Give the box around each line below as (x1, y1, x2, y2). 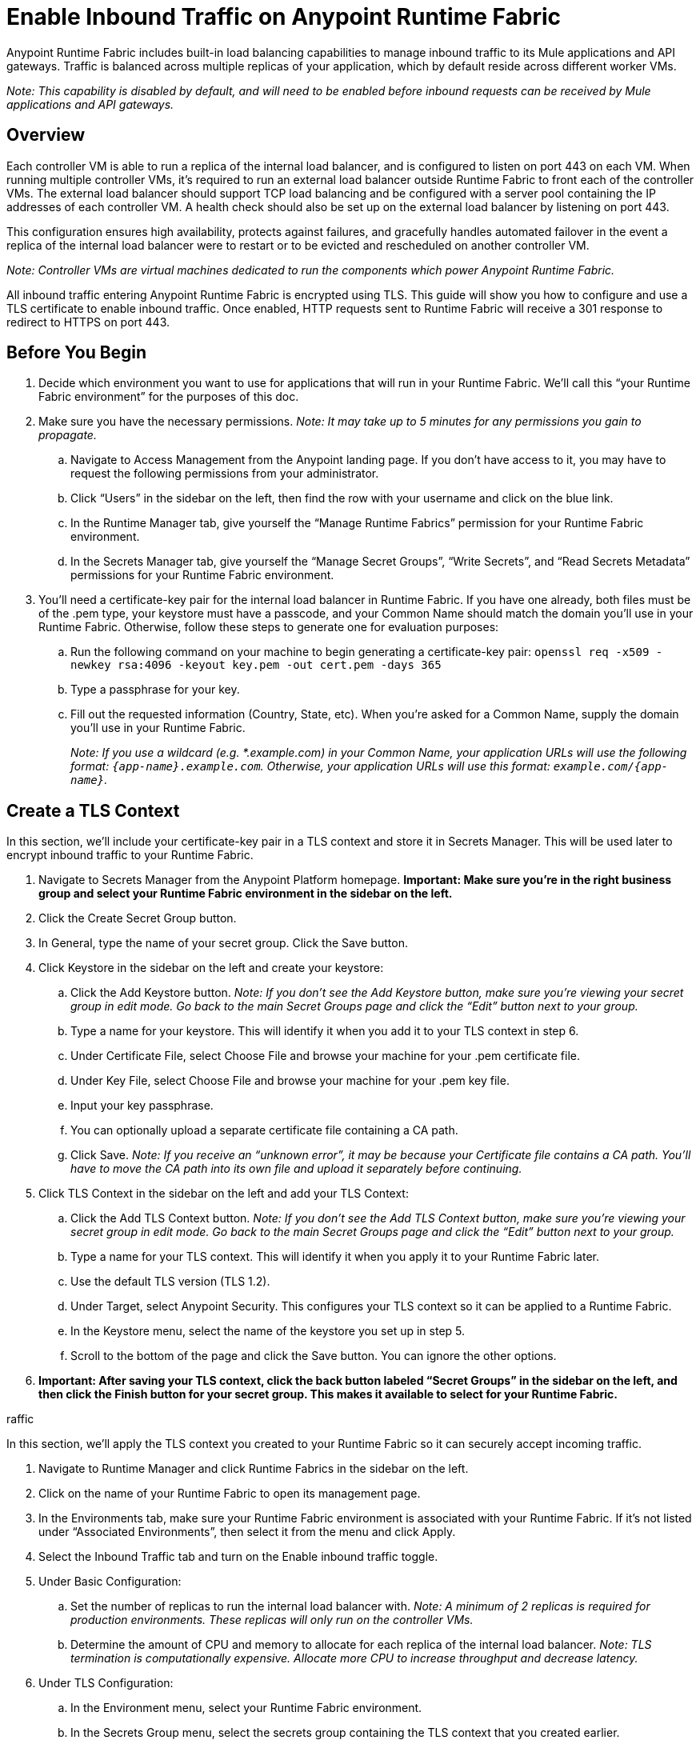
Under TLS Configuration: (38, 1676, 174, 1690)
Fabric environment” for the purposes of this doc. (38, 390, 299, 404)
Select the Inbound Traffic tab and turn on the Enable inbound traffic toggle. (38, 1550, 438, 1564)
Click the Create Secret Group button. (38, 911, 237, 926)
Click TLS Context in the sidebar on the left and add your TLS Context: (38, 1186, 409, 1201)
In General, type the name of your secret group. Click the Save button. (38, 936, 408, 950)
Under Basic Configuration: (38, 1574, 182, 1589)
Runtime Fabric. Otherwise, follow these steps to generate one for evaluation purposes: (38, 620, 499, 634)
